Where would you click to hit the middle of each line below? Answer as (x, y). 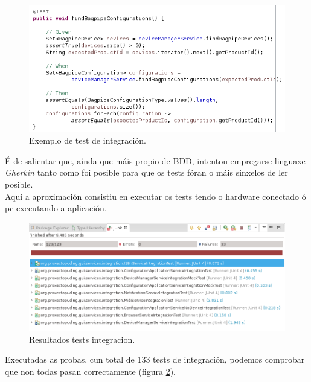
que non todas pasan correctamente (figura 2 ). (91, 371)
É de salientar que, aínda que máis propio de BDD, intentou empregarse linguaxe (155, 160)
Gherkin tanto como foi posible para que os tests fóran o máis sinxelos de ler (146, 172)
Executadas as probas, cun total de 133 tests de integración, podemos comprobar (155, 359)
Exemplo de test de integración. (88, 140)
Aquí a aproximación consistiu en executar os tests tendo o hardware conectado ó (155, 196)
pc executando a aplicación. (56, 208)
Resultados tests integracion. (82, 339)
